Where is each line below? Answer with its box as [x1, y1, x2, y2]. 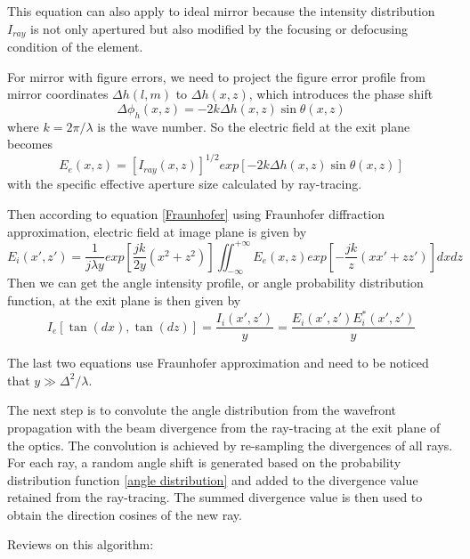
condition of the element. [7, 37, 143, 56]
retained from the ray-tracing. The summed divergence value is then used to [7, 488, 423, 506]
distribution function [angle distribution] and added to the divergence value [7, 470, 418, 489]
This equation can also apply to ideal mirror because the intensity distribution [7, 2, 435, 20]
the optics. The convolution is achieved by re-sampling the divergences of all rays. [7, 435, 453, 454]
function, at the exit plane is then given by [7, 290, 241, 309]
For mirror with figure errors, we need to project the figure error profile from [7, 67, 425, 85]
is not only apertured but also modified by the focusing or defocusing [30, 19, 409, 37]
